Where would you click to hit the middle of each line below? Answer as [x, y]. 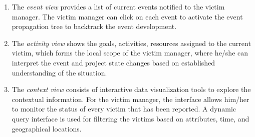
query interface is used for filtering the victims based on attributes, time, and [131, 118]
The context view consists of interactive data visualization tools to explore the [131, 89]
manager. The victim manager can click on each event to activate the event [127, 16]
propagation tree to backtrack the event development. [94, 26]
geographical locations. [47, 128]
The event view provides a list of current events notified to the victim [118, 6]
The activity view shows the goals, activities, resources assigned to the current [131, 43]
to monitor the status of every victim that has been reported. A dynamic [124, 109]
